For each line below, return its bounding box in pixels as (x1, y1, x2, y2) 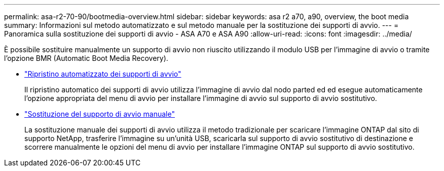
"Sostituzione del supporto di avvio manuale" (24, 110, 175, 118)
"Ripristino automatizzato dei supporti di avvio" (24, 70, 181, 78)
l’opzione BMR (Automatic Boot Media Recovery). (4, 54, 168, 62)
